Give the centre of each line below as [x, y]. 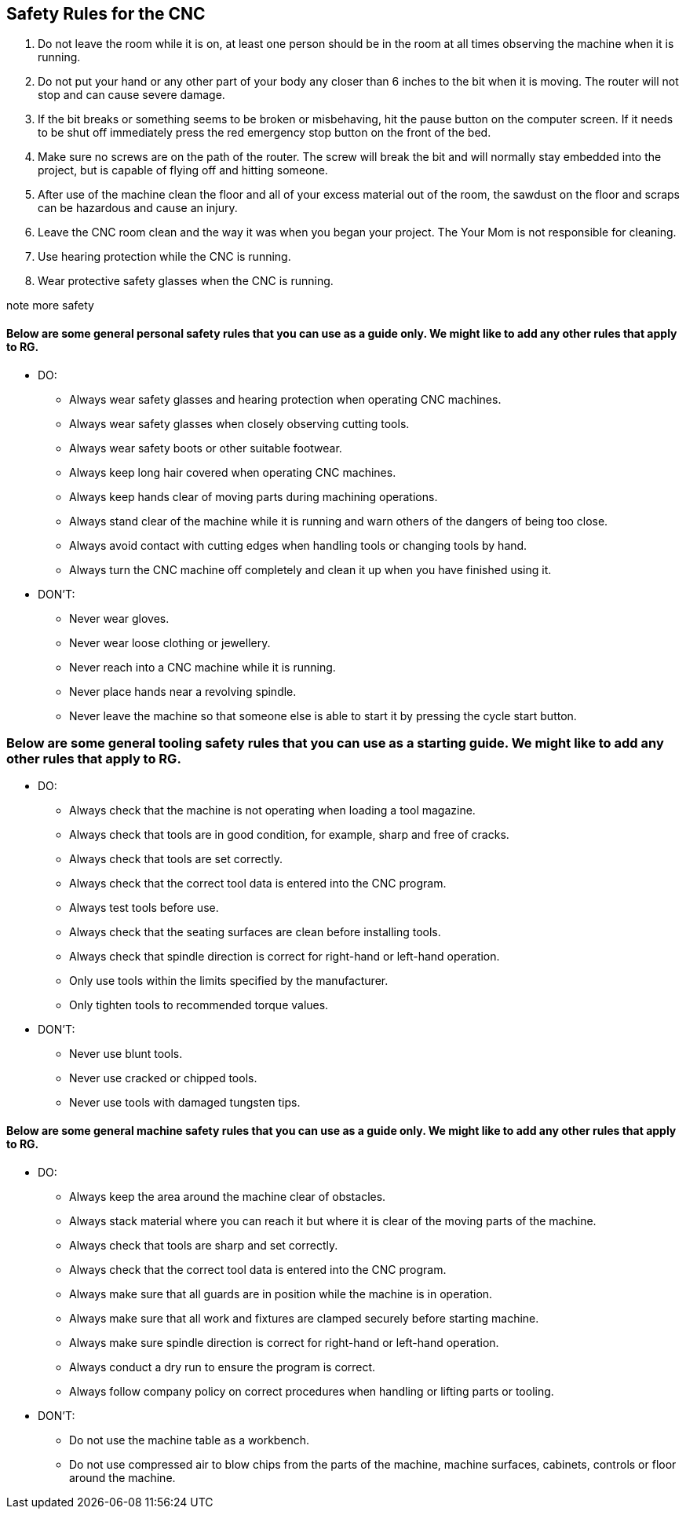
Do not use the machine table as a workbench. [190, 1440]
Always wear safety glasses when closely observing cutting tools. [239, 423]
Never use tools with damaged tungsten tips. [185, 1103]
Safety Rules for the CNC [106, 14]
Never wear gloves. [119, 618]
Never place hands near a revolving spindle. [183, 691]
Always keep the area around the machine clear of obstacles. [228, 1196]
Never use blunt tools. [126, 1054]
